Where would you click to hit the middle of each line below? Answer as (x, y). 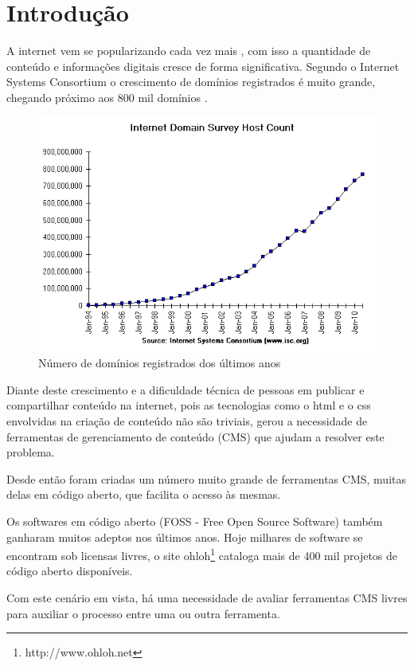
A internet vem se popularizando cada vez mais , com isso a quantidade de (189, 51)
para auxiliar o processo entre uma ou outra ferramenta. (143, 613)
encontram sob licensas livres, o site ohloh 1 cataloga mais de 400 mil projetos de (202, 554)
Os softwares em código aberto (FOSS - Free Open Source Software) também (195, 521)
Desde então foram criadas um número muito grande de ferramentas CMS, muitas (206, 478)
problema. (31, 452)
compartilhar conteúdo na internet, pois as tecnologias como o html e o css (189, 405)
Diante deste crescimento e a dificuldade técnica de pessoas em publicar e (186, 389)
